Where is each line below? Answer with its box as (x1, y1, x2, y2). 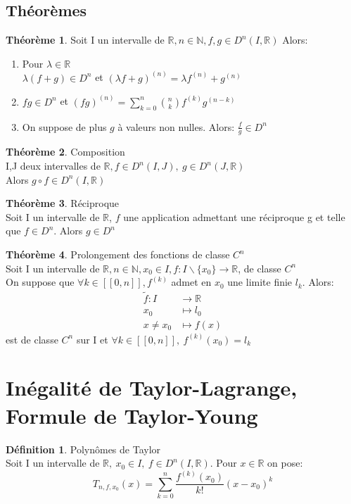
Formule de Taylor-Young (6, 401, 258, 429)
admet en (171, 275, 212, 289)
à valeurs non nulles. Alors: (117, 119, 235, 134)
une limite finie (227, 275, 293, 289)
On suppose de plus (22, 119, 107, 134)
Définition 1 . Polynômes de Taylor (6, 441, 161, 456)
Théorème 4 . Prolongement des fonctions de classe (6, 247, 230, 262)
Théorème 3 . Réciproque (6, 196, 120, 210)
